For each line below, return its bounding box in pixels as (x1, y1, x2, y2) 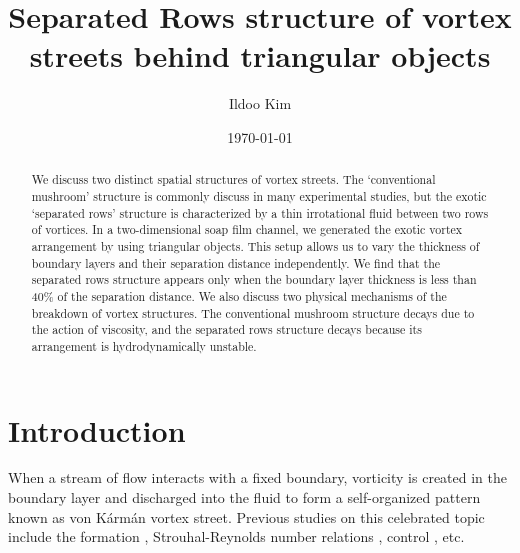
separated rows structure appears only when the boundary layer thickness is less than (31, 271, 477, 288)
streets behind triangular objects (29, 35, 491, 76)
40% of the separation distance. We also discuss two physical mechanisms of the (31, 287, 447, 304)
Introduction (8, 409, 186, 450)
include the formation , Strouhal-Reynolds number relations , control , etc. (8, 526, 465, 547)
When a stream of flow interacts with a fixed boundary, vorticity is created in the (8, 467, 507, 488)
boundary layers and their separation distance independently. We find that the (31, 254, 441, 271)
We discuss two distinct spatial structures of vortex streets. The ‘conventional (31, 171, 436, 188)
